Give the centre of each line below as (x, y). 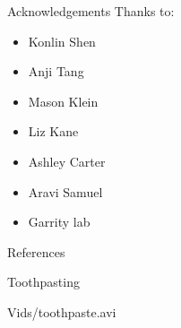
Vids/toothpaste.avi (62, 311)
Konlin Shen (62, 41)
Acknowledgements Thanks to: (91, 11)
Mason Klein (63, 101)
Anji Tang (56, 71)
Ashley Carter (67, 161)
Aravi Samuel (65, 191)
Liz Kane (53, 131)
